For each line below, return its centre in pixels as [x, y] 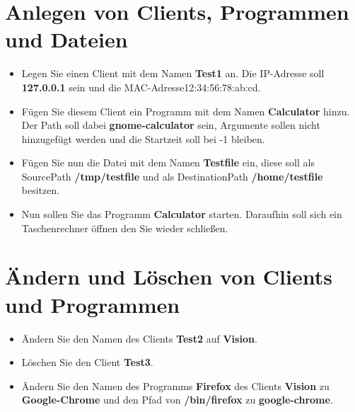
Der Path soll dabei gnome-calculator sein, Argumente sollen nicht [171, 125]
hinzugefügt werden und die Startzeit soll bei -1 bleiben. [143, 138]
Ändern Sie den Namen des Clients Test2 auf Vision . [139, 338]
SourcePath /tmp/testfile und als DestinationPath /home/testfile [172, 176]
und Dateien [66, 39]
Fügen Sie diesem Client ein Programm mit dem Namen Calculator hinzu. [186, 111]
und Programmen [93, 304]
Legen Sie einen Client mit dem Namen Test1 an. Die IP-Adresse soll [173, 73]
